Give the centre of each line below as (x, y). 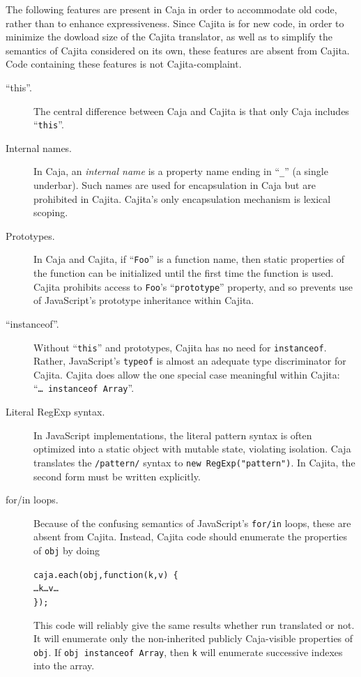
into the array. (64, 665)
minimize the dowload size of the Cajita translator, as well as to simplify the (169, 37)
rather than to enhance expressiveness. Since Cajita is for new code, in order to (175, 23)
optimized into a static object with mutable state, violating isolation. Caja (192, 449)
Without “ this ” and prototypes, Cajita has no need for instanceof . (180, 347)
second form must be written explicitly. (117, 476)
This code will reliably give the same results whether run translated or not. (194, 624)
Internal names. (39, 147)
